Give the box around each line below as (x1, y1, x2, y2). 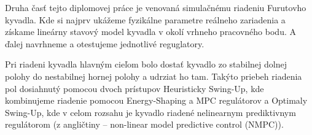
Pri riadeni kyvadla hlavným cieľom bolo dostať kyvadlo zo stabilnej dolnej (5, 58, 287, 71)
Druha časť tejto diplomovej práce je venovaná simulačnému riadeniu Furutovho (5, 1, 306, 13)
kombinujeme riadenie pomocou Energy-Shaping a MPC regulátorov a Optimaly (5, 94, 308, 107)
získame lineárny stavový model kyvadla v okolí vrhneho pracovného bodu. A (5, 25, 296, 38)
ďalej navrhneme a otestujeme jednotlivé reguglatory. (5, 37, 205, 50)
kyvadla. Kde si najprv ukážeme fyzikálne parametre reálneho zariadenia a (5, 13, 286, 26)
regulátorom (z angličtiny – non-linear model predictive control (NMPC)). (5, 118, 284, 131)
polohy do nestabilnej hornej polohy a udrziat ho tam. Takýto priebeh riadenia (5, 69, 302, 82)
